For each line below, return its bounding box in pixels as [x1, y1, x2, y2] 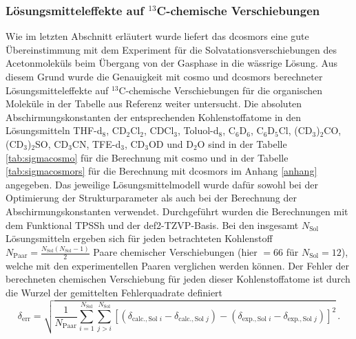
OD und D [148, 136, 193, 151]
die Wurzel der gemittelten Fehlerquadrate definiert [6, 285, 223, 300]
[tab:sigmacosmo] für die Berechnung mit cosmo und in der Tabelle [6, 150, 289, 164]
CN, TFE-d [72, 136, 121, 151]
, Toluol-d [178, 123, 219, 138]
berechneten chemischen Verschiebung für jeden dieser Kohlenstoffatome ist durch [6, 272, 350, 286]
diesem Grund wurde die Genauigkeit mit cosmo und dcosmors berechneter [6, 69, 323, 83]
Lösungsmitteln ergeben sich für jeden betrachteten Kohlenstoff [6, 231, 273, 245]
